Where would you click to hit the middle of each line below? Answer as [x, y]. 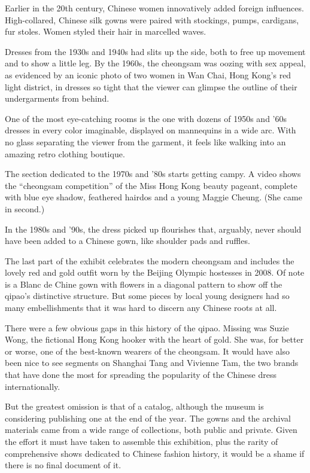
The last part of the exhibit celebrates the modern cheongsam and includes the [150, 260]
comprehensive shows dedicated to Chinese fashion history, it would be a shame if [155, 453]
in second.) [25, 208]
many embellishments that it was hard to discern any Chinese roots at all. [141, 308]
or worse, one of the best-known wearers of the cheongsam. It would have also [148, 351]
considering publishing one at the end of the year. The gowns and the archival [148, 418]
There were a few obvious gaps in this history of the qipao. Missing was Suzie [147, 327]
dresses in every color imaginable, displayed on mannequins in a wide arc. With [151, 130]
